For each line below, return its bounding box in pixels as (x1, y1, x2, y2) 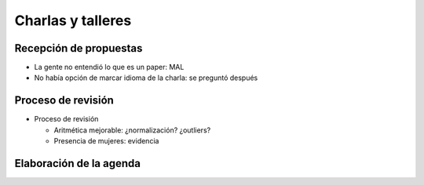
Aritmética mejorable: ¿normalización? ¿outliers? (53, 125, 211, 135)
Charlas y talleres (14, 12, 132, 29)
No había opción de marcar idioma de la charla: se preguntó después (34, 73, 258, 82)
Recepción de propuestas (14, 42, 143, 55)
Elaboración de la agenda (14, 157, 141, 170)
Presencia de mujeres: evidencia (53, 136, 159, 146)
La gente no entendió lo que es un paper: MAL (34, 63, 185, 72)
